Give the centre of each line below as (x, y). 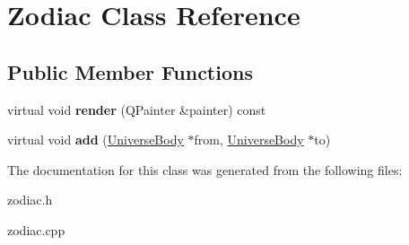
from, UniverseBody (249, 140)
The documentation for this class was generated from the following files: (205, 169)
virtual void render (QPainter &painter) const (137, 109)
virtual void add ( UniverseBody (96, 140)
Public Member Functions (130, 71)
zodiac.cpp (36, 229)
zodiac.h (30, 200)
